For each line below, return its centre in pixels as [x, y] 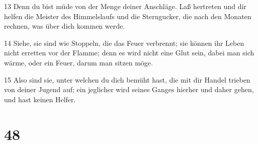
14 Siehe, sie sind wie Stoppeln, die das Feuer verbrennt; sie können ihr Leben [124, 43]
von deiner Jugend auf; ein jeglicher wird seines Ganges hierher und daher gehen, [129, 89]
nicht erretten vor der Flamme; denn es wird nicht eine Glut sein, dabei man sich [129, 53]
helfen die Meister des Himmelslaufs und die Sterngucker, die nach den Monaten [128, 16]
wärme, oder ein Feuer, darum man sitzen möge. [78, 62]
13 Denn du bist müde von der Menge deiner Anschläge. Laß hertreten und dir [125, 6]
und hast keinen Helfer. [40, 99]
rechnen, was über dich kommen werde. [65, 26]
